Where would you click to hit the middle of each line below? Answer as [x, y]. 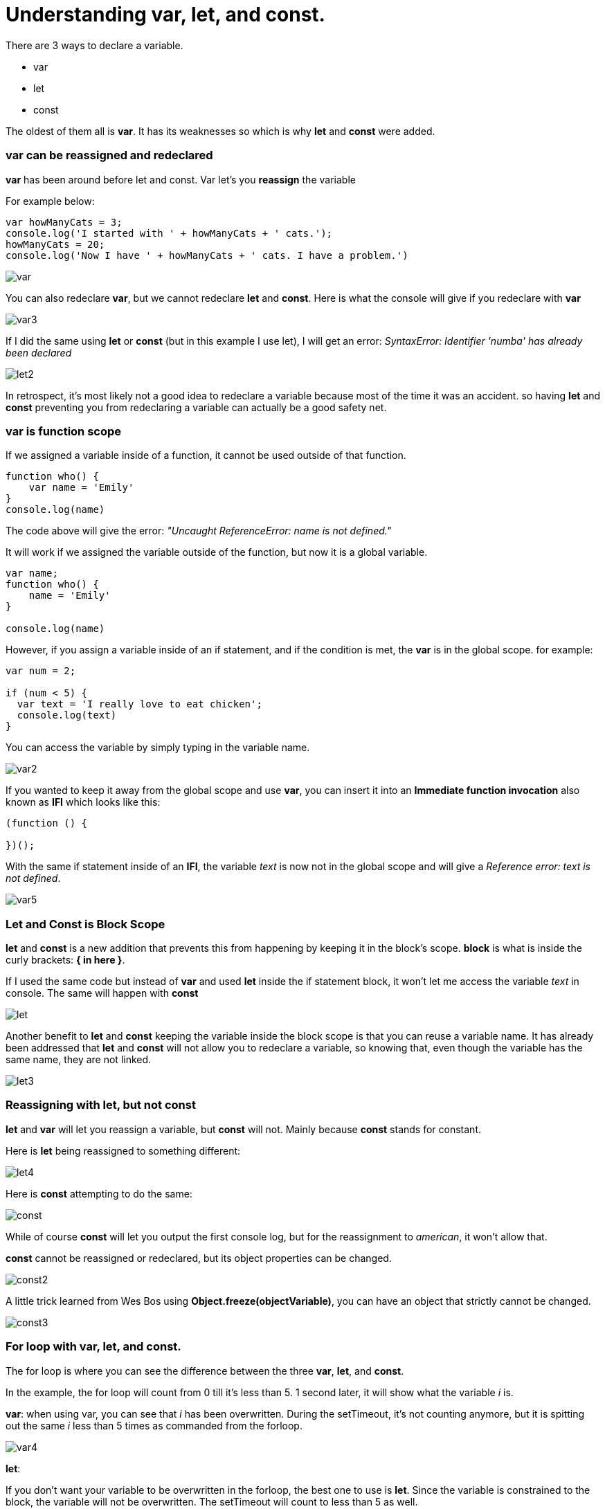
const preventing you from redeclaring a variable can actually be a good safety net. [196, 407]
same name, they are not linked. [79, 1059]
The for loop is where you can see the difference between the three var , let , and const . [205, 1371]
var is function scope [64, 431]
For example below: [50, 201]
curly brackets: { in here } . [65, 960]
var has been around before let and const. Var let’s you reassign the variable [181, 179]
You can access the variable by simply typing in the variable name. [158, 748]
